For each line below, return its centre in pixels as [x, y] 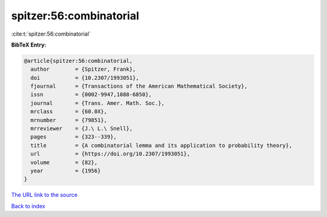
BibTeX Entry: [29, 45]
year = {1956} [66, 171]
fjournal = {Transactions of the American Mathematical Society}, [139, 86]
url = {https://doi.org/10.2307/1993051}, [110, 154]
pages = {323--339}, [74, 137]
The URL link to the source [45, 195]
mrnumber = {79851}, [69, 120]
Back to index [28, 206]
